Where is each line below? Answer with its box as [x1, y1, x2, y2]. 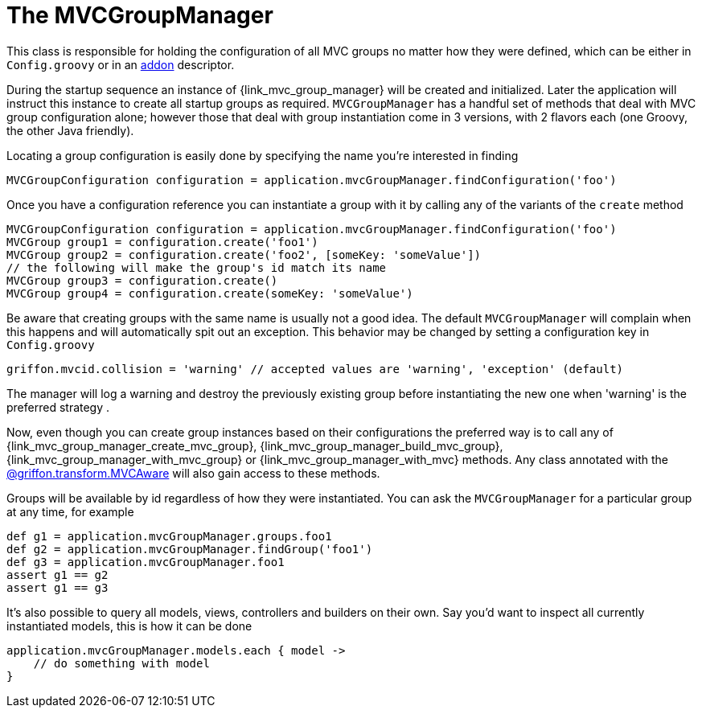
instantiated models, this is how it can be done [6, 618, 252, 633]
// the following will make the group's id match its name [6, 261, 387, 274]
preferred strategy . [6, 400, 110, 414]
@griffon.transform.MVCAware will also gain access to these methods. [6, 466, 380, 480]
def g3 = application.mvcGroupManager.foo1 [6, 555, 285, 568]
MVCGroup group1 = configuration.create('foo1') [6, 235, 318, 248]
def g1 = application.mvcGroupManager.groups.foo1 [6, 529, 332, 543]
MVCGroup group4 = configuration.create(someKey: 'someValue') [6, 286, 413, 300]
